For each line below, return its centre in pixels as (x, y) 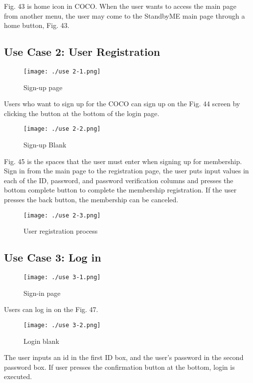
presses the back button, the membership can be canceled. (91, 200)
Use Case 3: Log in (53, 257)
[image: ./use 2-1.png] (62, 71)
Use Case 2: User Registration (82, 52)
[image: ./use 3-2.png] (62, 325)
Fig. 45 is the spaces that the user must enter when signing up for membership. (123, 161)
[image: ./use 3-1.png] (62, 277)
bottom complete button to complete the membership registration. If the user (120, 190)
